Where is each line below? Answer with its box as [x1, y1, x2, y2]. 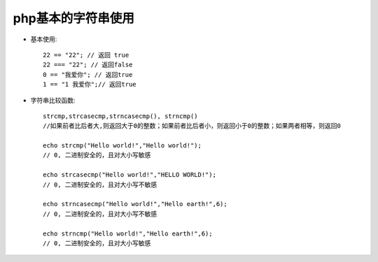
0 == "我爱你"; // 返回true [43, 71, 133, 78]
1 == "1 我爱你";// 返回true [43, 80, 136, 89]
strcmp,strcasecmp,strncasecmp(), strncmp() [43, 112, 199, 120]
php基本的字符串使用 [13, 10, 134, 26]
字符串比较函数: [30, 96, 76, 104]
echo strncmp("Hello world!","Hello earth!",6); [43, 229, 213, 238]
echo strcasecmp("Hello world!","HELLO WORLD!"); [43, 171, 217, 179]
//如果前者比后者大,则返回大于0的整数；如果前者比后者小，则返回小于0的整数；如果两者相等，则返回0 [43, 122, 341, 130]
